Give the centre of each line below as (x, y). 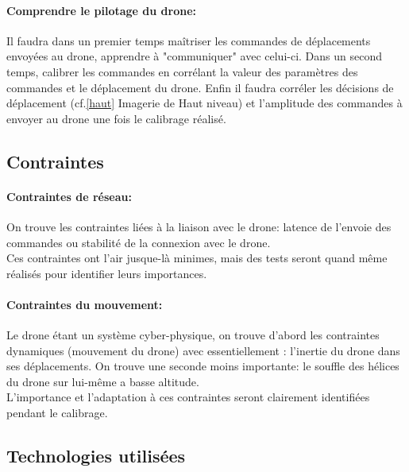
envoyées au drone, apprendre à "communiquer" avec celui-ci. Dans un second (195, 56)
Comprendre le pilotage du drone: (102, 10)
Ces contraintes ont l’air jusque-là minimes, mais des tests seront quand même (197, 258)
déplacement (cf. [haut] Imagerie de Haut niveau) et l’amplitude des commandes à (204, 103)
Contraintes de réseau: (69, 196)
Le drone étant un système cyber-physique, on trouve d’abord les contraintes (193, 335)
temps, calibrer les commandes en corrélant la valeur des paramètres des (182, 71)
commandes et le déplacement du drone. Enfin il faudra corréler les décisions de (200, 87)
